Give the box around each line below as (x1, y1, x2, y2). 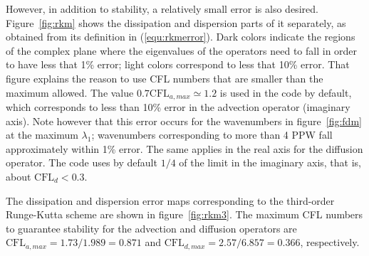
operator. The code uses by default (6, 155, 157, 170)
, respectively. (300, 235, 360, 250)
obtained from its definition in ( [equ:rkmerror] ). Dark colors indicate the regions (6, 29, 355, 44)
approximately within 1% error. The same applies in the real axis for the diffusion (6, 141, 363, 156)
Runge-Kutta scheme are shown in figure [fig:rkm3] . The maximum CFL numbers (6, 207, 363, 222)
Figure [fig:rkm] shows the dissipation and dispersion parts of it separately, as (6, 15, 346, 30)
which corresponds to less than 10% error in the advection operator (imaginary (6, 100, 350, 114)
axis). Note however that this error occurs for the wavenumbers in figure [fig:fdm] (6, 113, 362, 128)
